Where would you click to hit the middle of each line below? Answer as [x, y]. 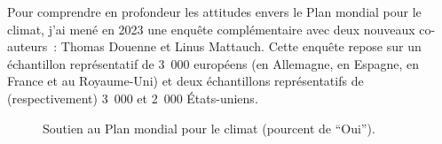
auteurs [28, 46]
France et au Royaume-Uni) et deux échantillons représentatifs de [185, 81]
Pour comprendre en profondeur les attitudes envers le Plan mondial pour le [214, 11]
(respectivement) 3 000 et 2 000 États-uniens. [133, 98]
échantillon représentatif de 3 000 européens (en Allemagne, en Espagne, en [213, 63]
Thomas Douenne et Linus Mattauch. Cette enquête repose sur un [241, 46]
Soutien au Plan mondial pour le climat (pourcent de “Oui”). [209, 128]
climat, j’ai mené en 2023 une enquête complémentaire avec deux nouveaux [211, 29]
